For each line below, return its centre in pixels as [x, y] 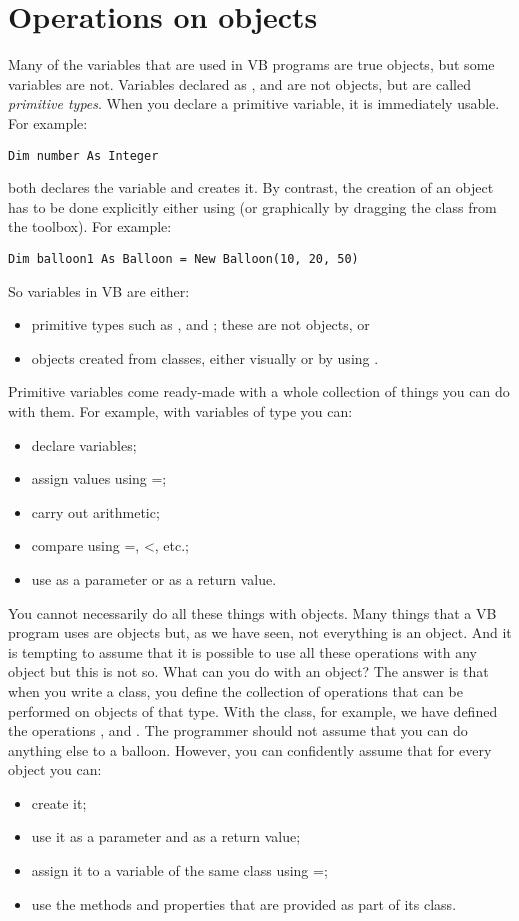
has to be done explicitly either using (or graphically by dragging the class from [252, 206]
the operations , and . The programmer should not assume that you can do [238, 730]
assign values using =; [99, 478]
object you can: [55, 769]
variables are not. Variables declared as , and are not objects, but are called [239, 83]
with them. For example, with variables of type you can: [180, 410]
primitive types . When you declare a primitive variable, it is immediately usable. [254, 103]
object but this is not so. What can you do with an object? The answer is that [248, 671]
